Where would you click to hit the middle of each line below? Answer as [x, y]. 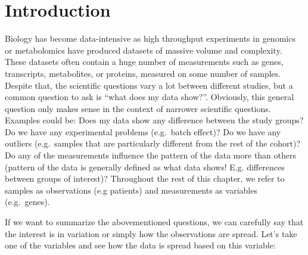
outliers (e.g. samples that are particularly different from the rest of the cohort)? [153, 143]
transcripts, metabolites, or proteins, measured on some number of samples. [143, 73]
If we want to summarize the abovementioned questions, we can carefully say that [154, 222]
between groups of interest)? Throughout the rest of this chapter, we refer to [145, 178]
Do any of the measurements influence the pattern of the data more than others [151, 155]
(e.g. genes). [27, 202]
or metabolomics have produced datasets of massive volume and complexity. [144, 50]
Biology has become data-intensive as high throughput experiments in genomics [150, 38]
